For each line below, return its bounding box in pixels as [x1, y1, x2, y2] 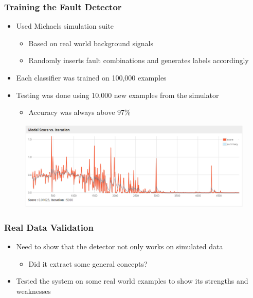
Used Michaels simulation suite [16, 21, 114, 31]
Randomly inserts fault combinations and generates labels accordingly [28, 55, 249, 66]
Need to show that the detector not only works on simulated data [16, 241, 223, 252]
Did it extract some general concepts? [28, 258, 148, 269]
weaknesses [16, 285, 51, 296]
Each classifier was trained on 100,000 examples [16, 72, 167, 83]
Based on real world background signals [28, 37, 154, 48]
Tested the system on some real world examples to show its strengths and [16, 275, 248, 286]
